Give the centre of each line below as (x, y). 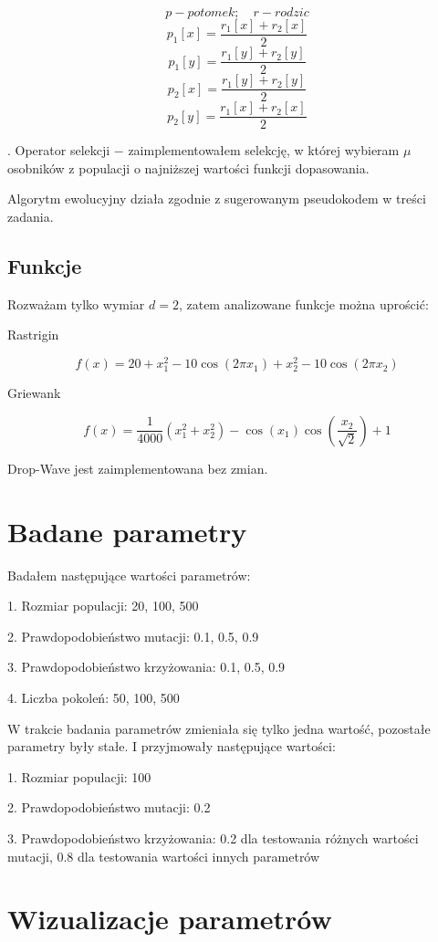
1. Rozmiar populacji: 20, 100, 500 (103, 606)
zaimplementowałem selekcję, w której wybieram (264, 150)
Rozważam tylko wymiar (76, 304)
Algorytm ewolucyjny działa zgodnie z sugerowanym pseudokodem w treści (217, 199)
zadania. (31, 217)
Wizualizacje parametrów (170, 919)
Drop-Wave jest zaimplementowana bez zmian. (138, 468)
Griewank (34, 393)
